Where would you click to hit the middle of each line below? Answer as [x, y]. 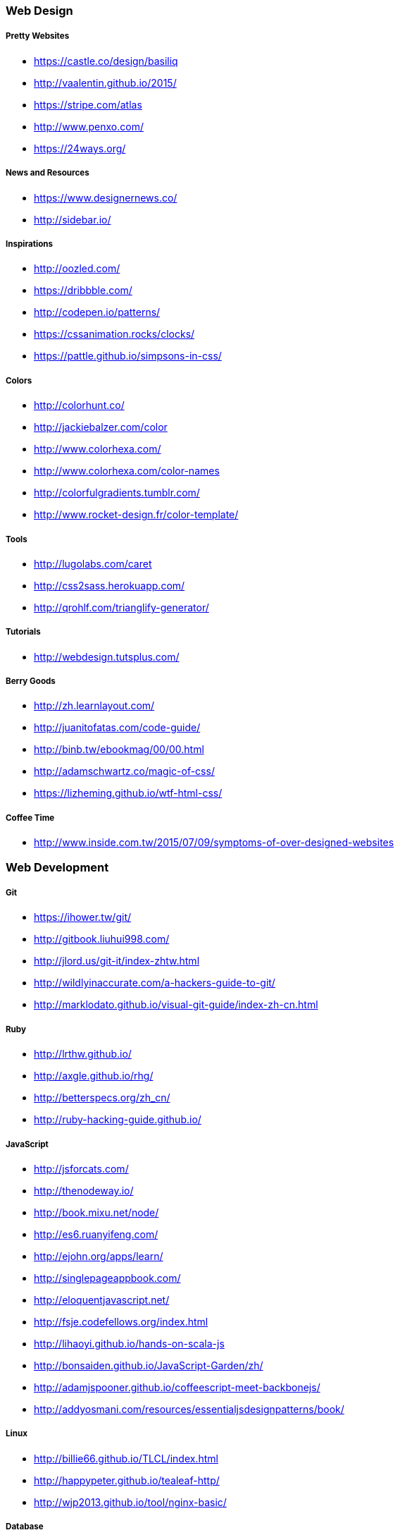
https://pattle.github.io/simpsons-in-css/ [128, 356]
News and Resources [48, 173]
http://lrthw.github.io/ [83, 1054]
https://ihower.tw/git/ [83, 917]
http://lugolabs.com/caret [93, 563]
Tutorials [23, 632]
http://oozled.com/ [77, 269]
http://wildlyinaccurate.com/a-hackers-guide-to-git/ [155, 983]
